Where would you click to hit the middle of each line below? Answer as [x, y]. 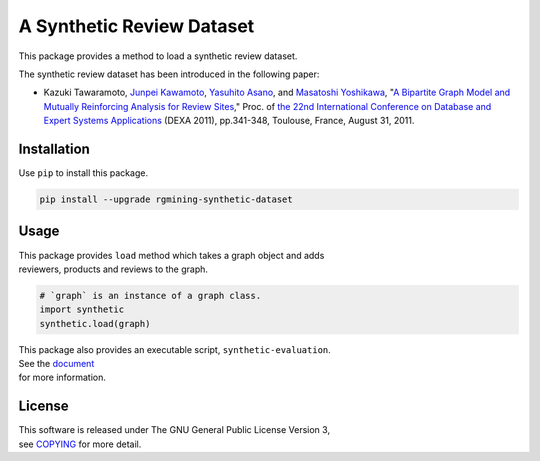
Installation [54, 148]
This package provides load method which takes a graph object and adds [171, 255]
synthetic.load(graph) [95, 323]
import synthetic [82, 309]
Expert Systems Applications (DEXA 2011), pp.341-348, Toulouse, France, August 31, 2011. [229, 121]
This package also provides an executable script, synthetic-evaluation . [175, 349]
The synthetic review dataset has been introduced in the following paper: [169, 74]
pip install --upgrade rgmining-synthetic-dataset [166, 199]
